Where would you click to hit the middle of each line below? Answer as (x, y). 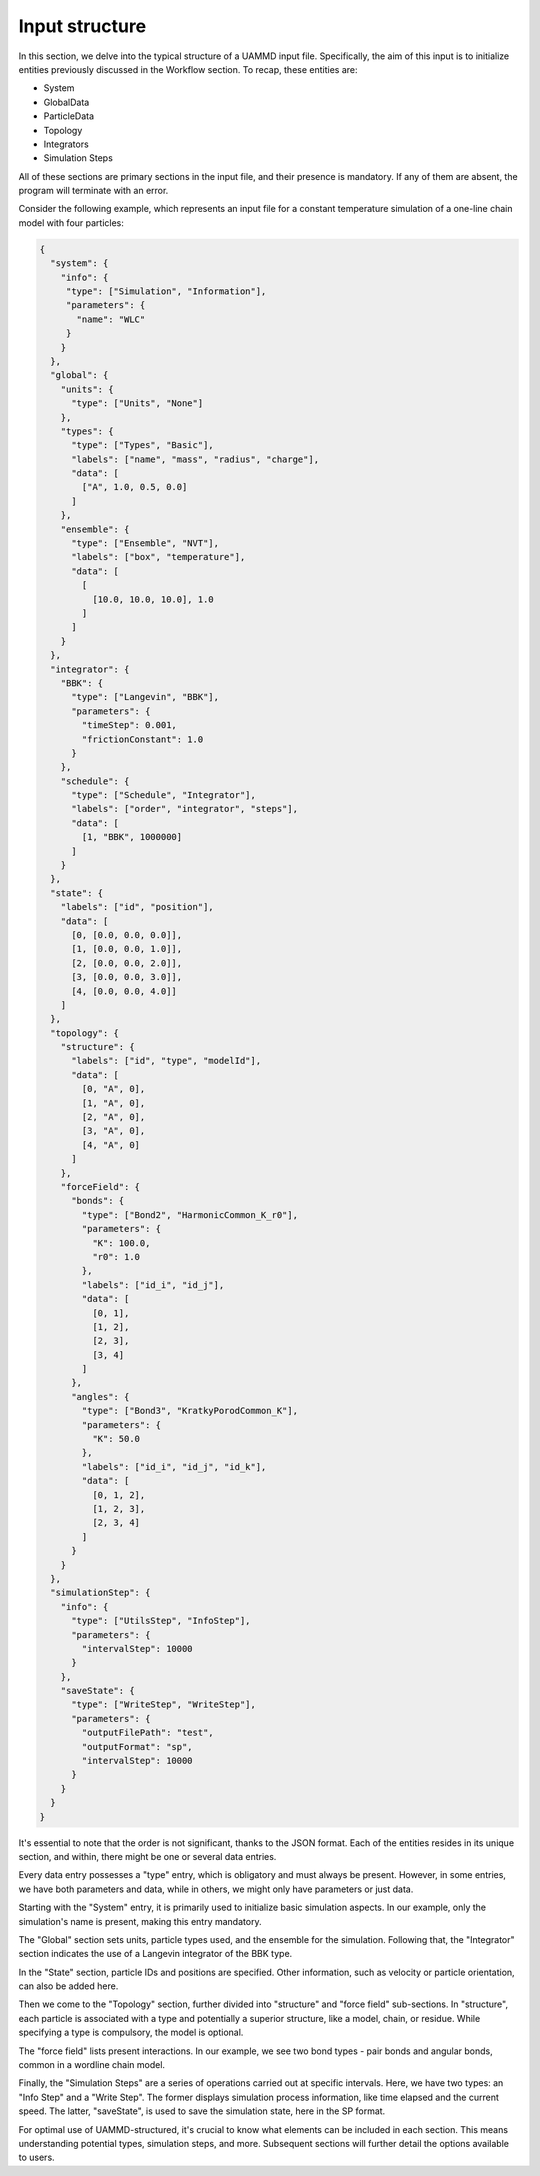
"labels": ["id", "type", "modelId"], (166, 1061)
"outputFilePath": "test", (147, 1733)
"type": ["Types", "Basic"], (142, 445)
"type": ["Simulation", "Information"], (166, 291)
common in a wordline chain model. (91, 2065)
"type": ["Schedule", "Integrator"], (164, 795)
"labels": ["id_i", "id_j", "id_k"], (174, 1466)
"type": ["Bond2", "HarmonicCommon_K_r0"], (190, 1214)
